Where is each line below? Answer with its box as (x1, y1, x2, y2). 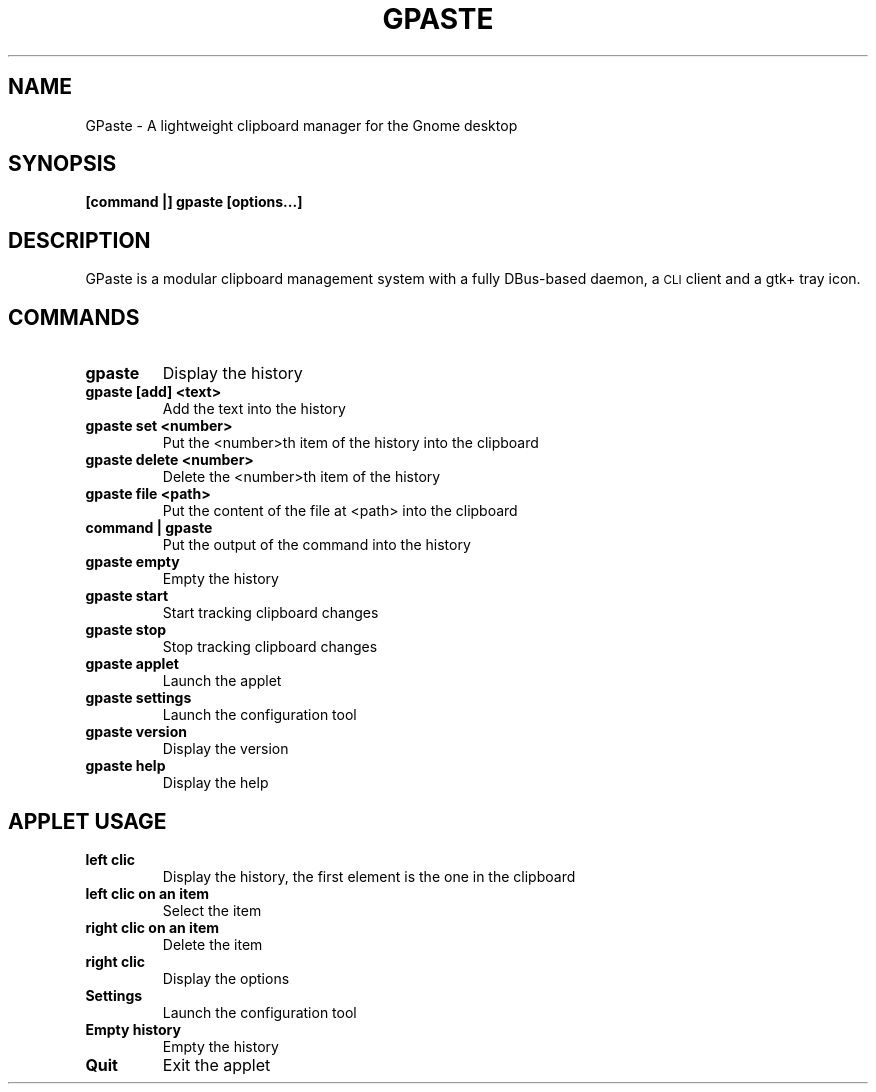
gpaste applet (85, 655, 179, 673)
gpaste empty (85, 553, 180, 571)
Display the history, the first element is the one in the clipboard (162, 867, 576, 885)
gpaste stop (85, 621, 167, 639)
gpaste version (85, 723, 187, 741)
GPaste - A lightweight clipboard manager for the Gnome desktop (85, 116, 518, 134)
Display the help (162, 774, 269, 792)
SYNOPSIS (8, 151, 117, 177)
